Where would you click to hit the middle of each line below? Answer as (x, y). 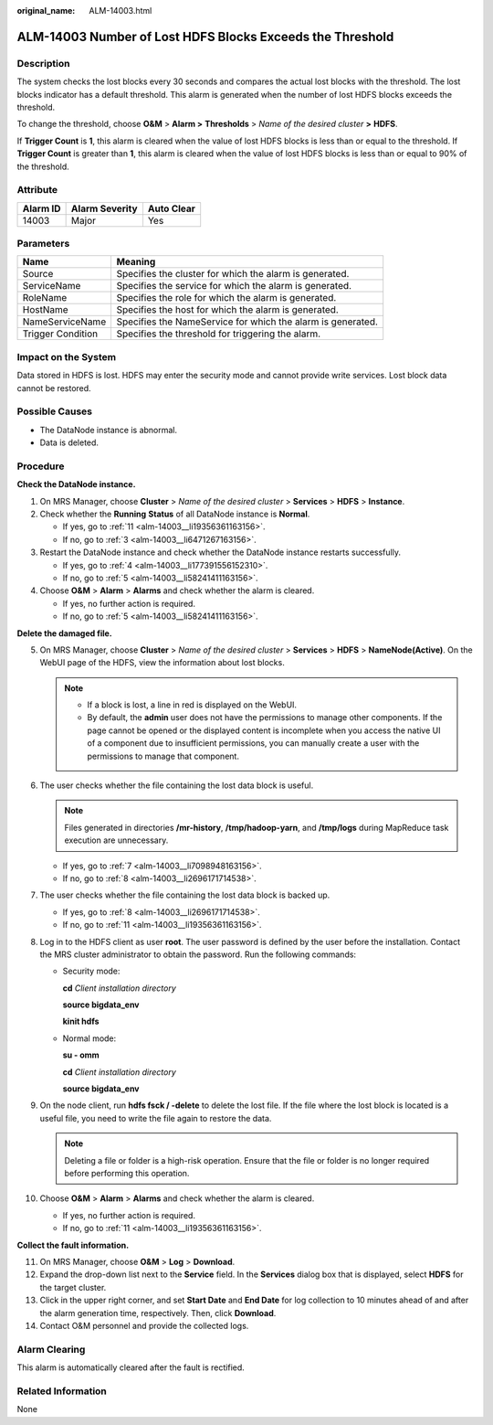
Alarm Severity (104, 208)
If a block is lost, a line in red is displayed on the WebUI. (192, 705)
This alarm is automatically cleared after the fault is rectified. (131, 1367)
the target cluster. (73, 1287)
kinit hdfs (81, 1021)
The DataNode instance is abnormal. (109, 430)
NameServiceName (64, 322)
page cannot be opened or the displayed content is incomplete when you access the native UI (264, 730)
